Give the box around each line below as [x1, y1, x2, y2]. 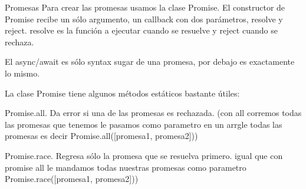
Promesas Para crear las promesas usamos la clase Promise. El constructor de [5, 1, 285, 13]
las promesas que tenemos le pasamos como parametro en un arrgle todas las [5, 118, 282, 130]
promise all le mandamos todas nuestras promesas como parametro [5, 161, 246, 173]
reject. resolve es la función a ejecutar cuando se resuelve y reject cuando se [5, 24, 278, 37]
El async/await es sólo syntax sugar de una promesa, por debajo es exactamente [5, 55, 295, 68]
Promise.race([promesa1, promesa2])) [5, 173, 139, 185]
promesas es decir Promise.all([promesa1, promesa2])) [5, 130, 198, 142]
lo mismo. [5, 67, 40, 79]
